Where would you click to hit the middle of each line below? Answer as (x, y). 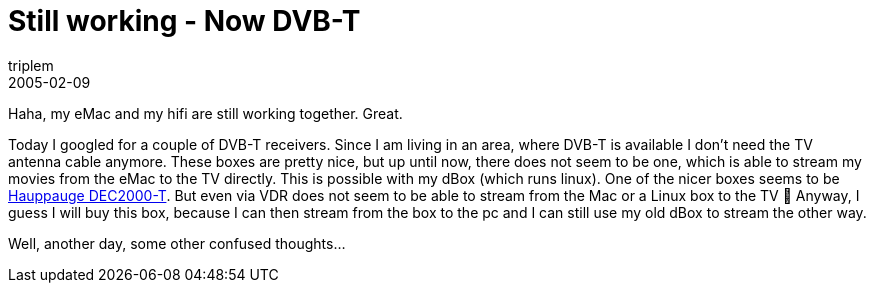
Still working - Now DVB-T (184, 21)
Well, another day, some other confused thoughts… (177, 243)
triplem (31, 65)
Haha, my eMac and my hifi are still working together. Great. (205, 113)
